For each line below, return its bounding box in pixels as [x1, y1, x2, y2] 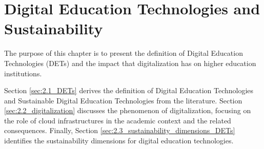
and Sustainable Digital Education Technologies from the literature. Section [4, 95, 242, 105]
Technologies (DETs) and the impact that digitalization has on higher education [4, 57, 256, 68]
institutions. [4, 68, 42, 78]
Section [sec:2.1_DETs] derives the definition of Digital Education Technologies [4, 85, 254, 96]
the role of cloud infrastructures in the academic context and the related [4, 115, 231, 125]
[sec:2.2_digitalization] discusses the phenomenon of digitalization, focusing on [4, 105, 251, 116]
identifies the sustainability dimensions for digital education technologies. [4, 135, 234, 146]
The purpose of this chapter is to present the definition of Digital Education [4, 48, 243, 58]
